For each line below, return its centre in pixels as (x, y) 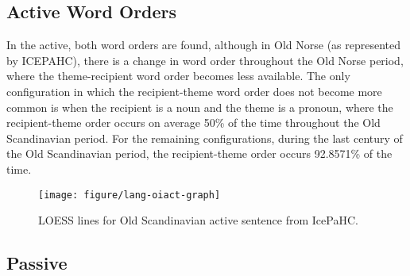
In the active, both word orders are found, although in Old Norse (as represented (204, 45)
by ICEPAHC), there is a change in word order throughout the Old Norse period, (205, 60)
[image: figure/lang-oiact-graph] (130, 195)
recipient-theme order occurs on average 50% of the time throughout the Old (193, 123)
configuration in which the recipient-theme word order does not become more (194, 91)
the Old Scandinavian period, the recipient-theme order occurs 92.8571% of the (199, 153)
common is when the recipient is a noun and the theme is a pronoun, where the (200, 107)
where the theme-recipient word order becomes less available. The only (178, 76)
